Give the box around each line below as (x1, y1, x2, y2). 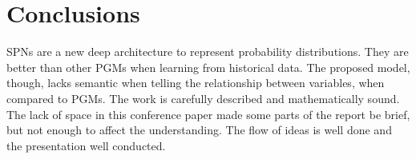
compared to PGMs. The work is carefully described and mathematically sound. (6, 89, 400, 106)
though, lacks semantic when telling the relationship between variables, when (6, 74, 385, 91)
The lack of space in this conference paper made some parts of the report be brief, (6, 105, 410, 122)
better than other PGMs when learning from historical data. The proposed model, (6, 58, 410, 75)
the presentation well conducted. (6, 137, 166, 153)
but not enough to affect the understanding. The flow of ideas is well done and (6, 121, 392, 138)
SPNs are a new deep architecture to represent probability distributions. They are (6, 43, 409, 60)
